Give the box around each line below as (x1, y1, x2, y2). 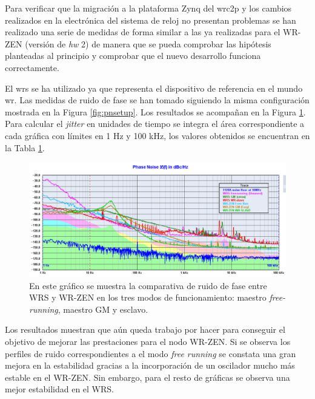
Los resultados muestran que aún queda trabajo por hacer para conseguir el (5, 323, 285, 336)
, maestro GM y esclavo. (58, 302, 148, 315)
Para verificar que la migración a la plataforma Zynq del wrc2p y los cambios (5, 2, 292, 14)
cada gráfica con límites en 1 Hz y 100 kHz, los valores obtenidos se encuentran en (5, 129, 310, 142)
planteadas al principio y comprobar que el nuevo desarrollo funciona (5, 49, 261, 62)
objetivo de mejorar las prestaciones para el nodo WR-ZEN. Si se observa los (5, 335, 291, 347)
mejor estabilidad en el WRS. (5, 383, 114, 395)
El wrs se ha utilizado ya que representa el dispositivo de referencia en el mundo (5, 81, 303, 94)
